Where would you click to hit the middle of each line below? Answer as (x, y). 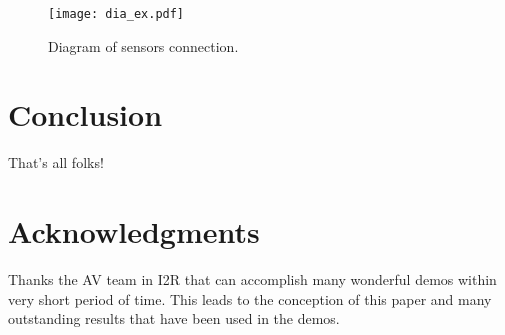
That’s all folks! (56, 162)
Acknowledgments (134, 231)
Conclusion (85, 114)
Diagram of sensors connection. (143, 45)
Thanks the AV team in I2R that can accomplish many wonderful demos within (252, 279)
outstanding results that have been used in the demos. (174, 318)
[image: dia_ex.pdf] (116, 14)
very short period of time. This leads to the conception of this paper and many (250, 298)
